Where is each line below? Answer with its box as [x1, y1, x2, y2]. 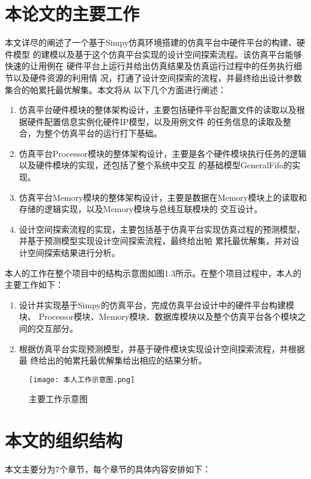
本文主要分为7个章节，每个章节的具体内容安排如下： [5, 463, 211, 475]
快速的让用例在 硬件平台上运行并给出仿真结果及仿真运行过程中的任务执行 [5, 59, 294, 72]
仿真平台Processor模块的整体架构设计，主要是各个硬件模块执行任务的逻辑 [19, 147, 307, 159]
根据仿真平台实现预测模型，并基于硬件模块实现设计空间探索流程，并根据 [19, 342, 305, 355]
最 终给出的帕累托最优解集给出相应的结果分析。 [19, 354, 207, 367]
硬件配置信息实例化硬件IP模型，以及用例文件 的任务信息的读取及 [27, 115, 283, 127]
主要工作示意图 [29, 392, 88, 405]
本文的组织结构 [5, 428, 123, 453]
